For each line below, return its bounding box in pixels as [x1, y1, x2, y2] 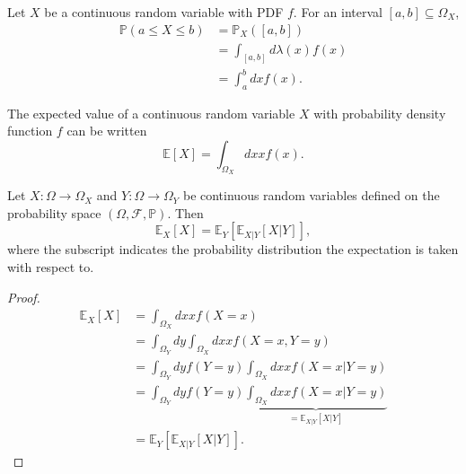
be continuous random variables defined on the [182, 186, 440, 205]
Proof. [7, 287, 40, 306]
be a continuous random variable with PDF [44, 3, 284, 21]
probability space [7, 203, 101, 222]
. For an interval [293, 3, 382, 21]
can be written [66, 121, 147, 140]
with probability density [313, 103, 446, 122]
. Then [167, 203, 204, 222]
